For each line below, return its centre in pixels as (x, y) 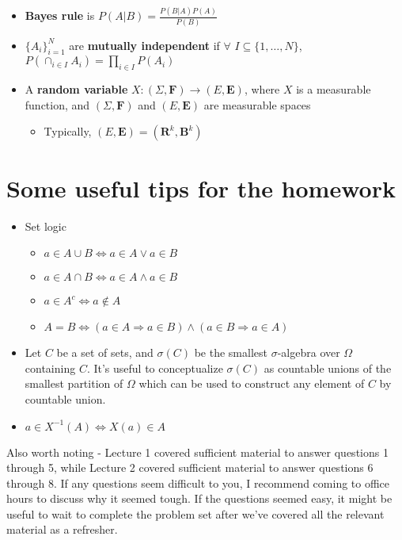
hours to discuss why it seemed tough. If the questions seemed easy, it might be (199, 498)
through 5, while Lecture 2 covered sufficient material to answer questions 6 (190, 467)
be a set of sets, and (105, 352)
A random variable (76, 89)
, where (262, 89)
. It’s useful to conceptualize (155, 368)
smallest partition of (74, 383)
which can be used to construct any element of (252, 383)
